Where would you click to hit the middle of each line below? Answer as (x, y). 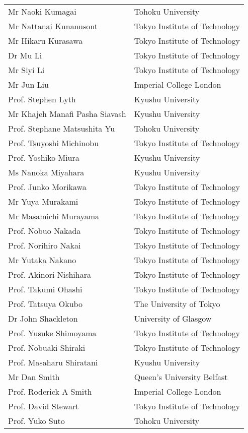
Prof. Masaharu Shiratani (53, 362)
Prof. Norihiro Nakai (45, 245)
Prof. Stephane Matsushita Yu (62, 128)
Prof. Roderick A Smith (50, 391)
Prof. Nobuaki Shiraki (47, 348)
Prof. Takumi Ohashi (45, 289)
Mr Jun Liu (28, 84)
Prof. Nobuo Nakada (45, 231)
